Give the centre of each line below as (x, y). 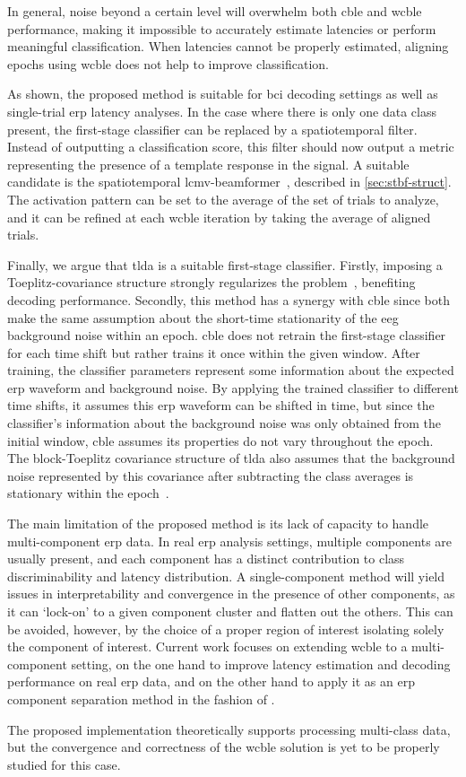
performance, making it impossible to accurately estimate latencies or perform (222, 28)
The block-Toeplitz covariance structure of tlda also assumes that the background (231, 458)
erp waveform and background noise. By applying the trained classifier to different (233, 387)
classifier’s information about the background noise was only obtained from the (224, 423)
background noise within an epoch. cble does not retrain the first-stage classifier (227, 335)
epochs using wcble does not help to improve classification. (168, 63)
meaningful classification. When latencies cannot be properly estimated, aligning (228, 46)
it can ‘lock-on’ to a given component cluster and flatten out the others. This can (230, 611)
